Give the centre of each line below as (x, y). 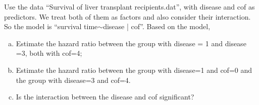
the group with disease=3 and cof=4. (73, 80)
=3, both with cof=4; (49, 53)
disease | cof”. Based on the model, (157, 26)
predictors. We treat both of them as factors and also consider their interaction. (127, 16)
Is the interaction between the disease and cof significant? (105, 97)
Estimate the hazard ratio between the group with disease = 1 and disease (131, 43)
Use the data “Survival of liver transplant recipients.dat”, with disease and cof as (129, 7)
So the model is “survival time (51, 26)
